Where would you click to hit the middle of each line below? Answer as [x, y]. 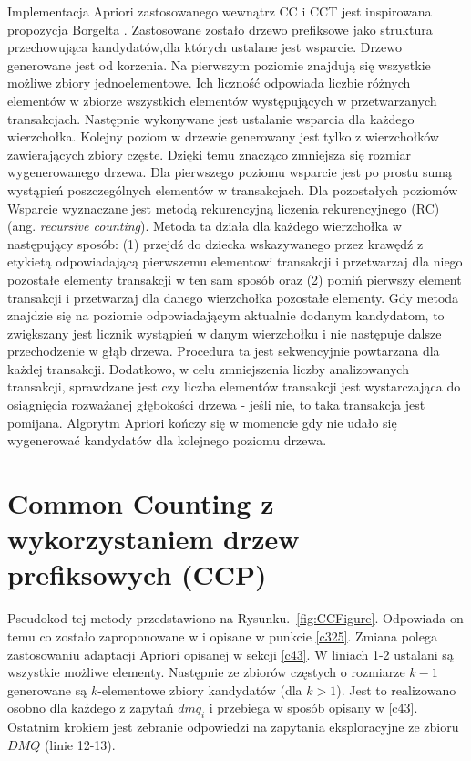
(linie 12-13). [80, 744]
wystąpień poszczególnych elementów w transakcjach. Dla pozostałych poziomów [233, 189]
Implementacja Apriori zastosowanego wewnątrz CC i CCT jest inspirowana [220, 11]
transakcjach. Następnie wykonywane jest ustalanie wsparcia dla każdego [211, 118]
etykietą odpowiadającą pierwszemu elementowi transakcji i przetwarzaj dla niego [235, 261]
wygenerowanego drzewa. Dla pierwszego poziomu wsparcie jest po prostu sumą [230, 172]
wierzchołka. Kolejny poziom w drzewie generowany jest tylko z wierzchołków [223, 136]
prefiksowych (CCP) [137, 574]
